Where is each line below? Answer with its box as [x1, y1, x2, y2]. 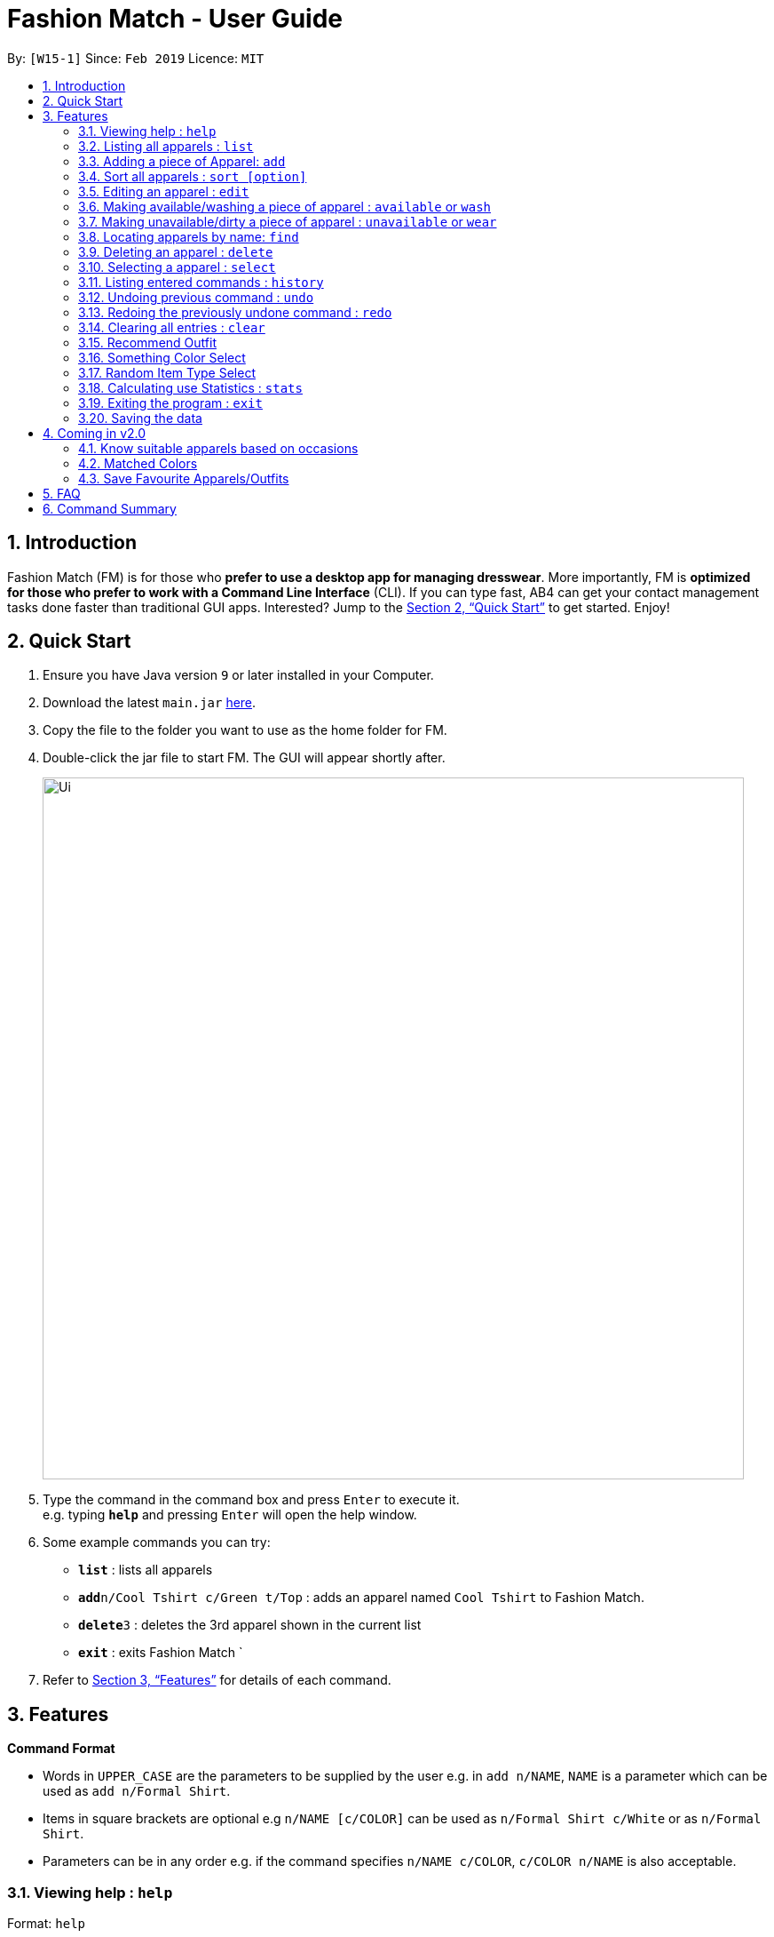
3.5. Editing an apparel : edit [78, 183, 249, 199]
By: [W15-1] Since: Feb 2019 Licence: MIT [7, 50, 265, 66]
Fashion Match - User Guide [7, 4, 343, 34]
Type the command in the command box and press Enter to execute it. [43, 1492, 460, 1508]
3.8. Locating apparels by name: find [78, 228, 299, 244]
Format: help [7, 1916, 85, 1932]
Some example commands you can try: [43, 1534, 271, 1550]
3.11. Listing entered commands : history [78, 274, 324, 290]
